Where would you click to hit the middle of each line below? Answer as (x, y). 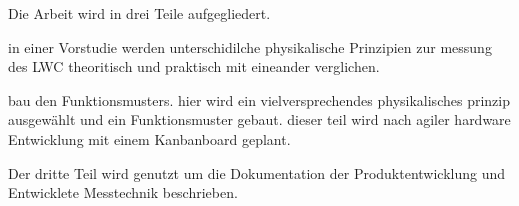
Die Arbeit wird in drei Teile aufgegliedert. (139, 13)
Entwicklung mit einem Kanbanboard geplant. (149, 138)
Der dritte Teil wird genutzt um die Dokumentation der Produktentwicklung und (257, 172)
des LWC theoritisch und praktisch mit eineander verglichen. (194, 66)
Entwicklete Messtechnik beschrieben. (123, 192)
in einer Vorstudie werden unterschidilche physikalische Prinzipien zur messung (250, 46)
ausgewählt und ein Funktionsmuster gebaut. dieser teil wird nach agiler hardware (259, 119)
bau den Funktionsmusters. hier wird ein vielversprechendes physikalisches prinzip (259, 99)
